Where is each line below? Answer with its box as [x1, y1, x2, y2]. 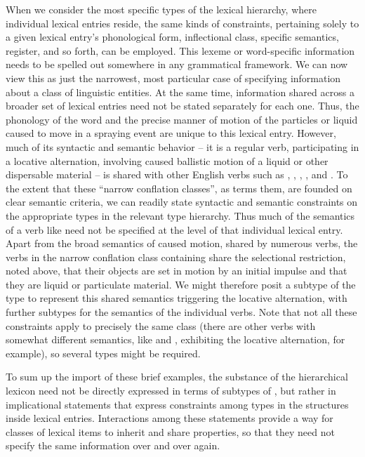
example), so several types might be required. [6, 345, 201, 360]
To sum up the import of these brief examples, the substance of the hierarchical [6, 369, 348, 384]
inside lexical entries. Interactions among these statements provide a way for [6, 411, 333, 425]
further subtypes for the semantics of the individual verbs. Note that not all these [6, 305, 357, 319]
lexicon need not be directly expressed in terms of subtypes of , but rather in [6, 383, 336, 398]
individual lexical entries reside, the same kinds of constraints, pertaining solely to [6, 15, 359, 30]
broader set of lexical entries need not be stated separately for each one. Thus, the [6, 98, 359, 113]
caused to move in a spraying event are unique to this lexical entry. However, [6, 126, 336, 140]
